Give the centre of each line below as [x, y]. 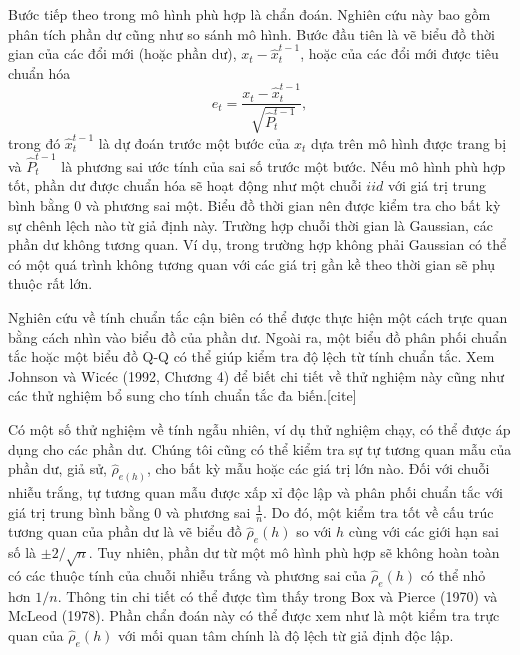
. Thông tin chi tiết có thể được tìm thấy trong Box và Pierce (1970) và [277, 595]
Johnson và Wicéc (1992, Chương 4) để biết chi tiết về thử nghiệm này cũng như [256, 375]
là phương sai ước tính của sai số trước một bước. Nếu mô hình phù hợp [283, 165]
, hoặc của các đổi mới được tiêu [399, 53]
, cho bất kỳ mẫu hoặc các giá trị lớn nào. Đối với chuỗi [318, 468]
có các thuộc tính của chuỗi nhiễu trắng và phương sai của [187, 575]
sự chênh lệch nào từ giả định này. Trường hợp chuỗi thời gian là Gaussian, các [250, 224]
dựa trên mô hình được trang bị [409, 142]
